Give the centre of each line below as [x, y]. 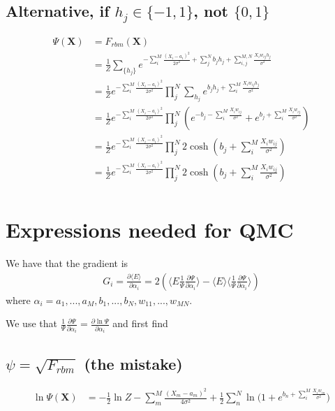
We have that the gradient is [67, 263]
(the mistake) [133, 363]
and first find [140, 323]
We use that [31, 323]
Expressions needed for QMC [150, 230]
